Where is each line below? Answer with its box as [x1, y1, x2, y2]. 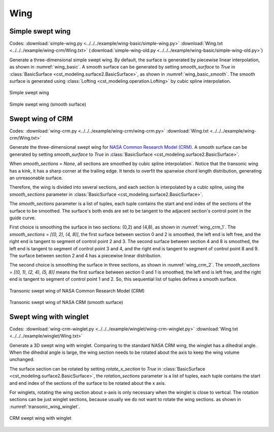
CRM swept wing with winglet [9, 415, 72, 421]
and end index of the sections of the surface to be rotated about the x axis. [9, 380, 166, 386]
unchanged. [9, 356, 35, 362]
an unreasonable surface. [9, 175, 63, 181]
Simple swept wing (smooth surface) [9, 101, 86, 107]
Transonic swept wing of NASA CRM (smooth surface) [9, 299, 124, 305]
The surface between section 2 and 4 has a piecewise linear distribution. [9, 252, 162, 258]
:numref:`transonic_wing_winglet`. [9, 404, 81, 410]
